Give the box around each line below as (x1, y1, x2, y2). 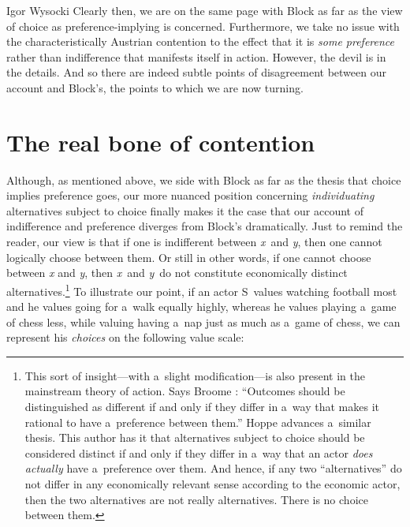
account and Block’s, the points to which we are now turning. (6, 79, 304, 95)
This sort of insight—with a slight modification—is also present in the (24, 367, 365, 383)
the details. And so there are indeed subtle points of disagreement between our (6, 64, 386, 80)
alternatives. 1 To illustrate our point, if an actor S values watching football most (6, 280, 397, 299)
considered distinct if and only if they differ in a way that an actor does (24, 444, 373, 461)
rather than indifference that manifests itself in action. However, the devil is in (6, 48, 386, 65)
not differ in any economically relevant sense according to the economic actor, (24, 476, 401, 492)
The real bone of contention (6, 125, 315, 158)
